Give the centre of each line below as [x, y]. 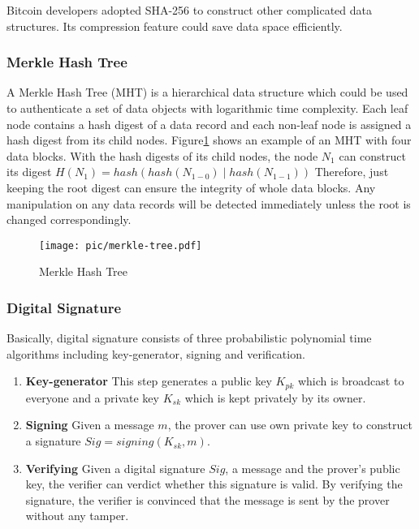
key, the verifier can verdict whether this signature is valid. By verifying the [214, 484]
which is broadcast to [351, 381]
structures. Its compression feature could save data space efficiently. [175, 26]
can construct [372, 155]
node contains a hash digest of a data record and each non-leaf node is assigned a [209, 124]
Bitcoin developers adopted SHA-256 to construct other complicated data [190, 10]
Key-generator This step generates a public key [149, 381]
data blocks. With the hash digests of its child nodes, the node [162, 155]
